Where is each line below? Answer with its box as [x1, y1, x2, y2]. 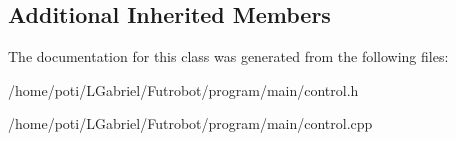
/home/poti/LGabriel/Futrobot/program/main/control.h [8, 79, 359, 100]
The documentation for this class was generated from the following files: [8, 46, 449, 67]
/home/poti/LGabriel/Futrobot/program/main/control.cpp [8, 113, 373, 134]
